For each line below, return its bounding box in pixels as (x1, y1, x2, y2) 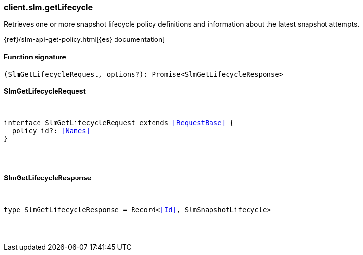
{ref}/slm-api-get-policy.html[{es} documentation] (4, 35, 165, 44)
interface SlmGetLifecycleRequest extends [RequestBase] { (4, 118, 234, 127)
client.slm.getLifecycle (4, 2, 93, 12)
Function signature (4, 52, 66, 61)
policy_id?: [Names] (12, 126, 91, 135)
